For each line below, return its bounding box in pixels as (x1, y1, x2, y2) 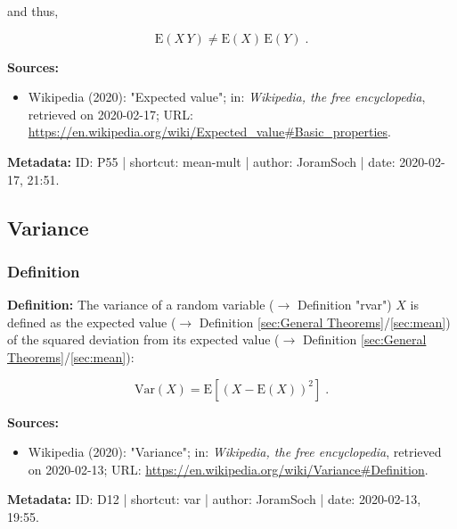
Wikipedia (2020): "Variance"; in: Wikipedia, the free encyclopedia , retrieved (28, 442, 442, 461)
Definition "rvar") (297, 295, 392, 314)
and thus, (7, 2, 59, 20)
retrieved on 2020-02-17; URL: (28, 104, 193, 123)
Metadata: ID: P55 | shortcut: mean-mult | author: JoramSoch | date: (7, 152, 396, 170)
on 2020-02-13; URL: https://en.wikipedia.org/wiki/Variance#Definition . (28, 459, 428, 478)
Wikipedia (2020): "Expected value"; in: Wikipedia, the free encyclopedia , (28, 87, 426, 106)
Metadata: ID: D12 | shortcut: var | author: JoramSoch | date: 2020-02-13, (7, 490, 421, 508)
